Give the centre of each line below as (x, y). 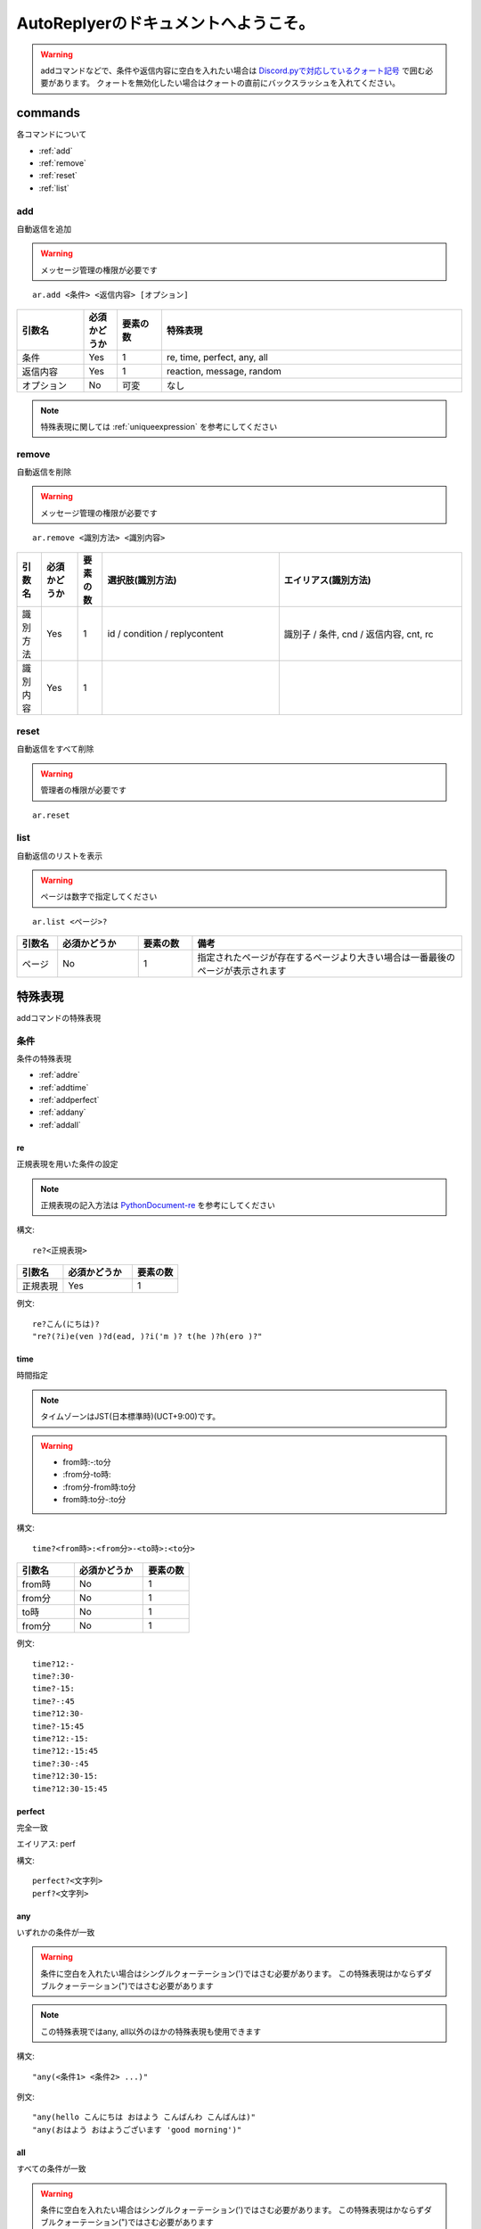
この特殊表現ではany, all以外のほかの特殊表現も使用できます (151, 2031)
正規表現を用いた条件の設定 (67, 1164)
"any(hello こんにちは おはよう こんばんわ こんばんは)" (144, 2117)
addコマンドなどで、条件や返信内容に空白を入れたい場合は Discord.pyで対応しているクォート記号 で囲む (233, 70)
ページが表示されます (242, 971)
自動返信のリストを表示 (59, 855)
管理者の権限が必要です (83, 790)
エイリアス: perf (46, 1844)
